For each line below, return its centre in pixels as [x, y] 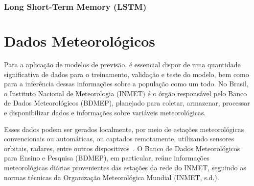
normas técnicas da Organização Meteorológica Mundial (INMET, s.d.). [112, 177]
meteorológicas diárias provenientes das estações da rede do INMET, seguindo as [125, 167]
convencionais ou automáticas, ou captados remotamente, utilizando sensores [119, 139]
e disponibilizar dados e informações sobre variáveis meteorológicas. [105, 112]
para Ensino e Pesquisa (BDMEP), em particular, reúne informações [107, 158]
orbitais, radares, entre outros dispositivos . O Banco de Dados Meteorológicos [122, 148]
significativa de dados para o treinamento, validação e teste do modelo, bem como [127, 74]
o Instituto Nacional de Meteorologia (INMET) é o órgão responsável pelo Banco [126, 93]
